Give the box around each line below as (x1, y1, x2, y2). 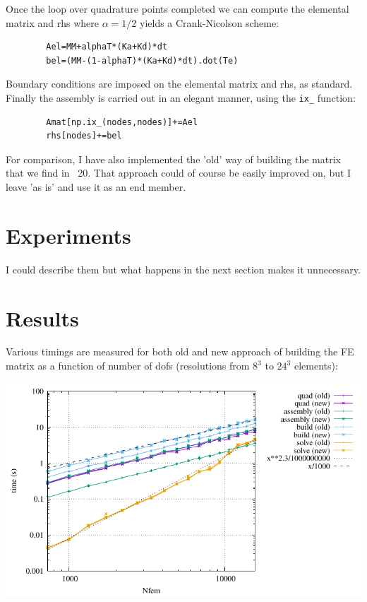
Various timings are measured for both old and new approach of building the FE (6, 344, 354, 359)
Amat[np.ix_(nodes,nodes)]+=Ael (46, 117, 198, 127)
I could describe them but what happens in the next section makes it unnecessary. (6, 261, 361, 276)
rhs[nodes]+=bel (46, 131, 122, 141)
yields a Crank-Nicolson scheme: (139, 15, 279, 30)
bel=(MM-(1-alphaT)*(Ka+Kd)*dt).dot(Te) (46, 55, 239, 66)
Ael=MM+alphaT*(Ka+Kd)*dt (46, 42, 168, 52)
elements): (294, 358, 338, 373)
